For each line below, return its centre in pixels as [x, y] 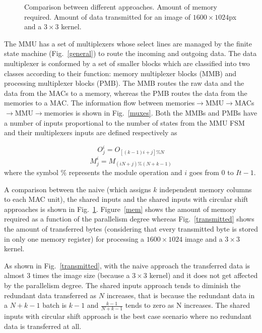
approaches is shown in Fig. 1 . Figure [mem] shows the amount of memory [120, 209]
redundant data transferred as [50, 295]
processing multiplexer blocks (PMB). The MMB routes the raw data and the [124, 83]
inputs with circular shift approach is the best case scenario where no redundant [128, 316]
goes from [204, 172]
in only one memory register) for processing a [74, 238]
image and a [204, 238]
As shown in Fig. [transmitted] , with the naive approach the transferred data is [127, 265]
